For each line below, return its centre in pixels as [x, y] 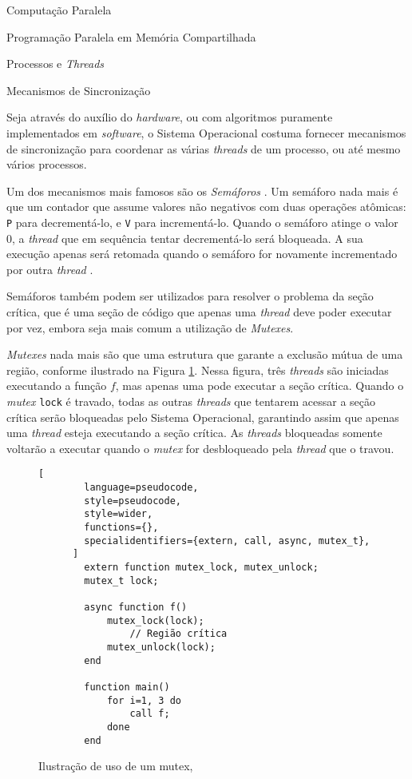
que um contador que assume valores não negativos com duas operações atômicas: [206, 207]
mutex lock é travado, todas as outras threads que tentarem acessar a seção [191, 401]
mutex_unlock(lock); [161, 647]
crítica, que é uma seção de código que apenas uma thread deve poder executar [199, 311]
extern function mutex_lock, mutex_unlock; [201, 567]
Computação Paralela [59, 10]
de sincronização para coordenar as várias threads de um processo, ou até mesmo [204, 148]
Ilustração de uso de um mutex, [116, 766]
